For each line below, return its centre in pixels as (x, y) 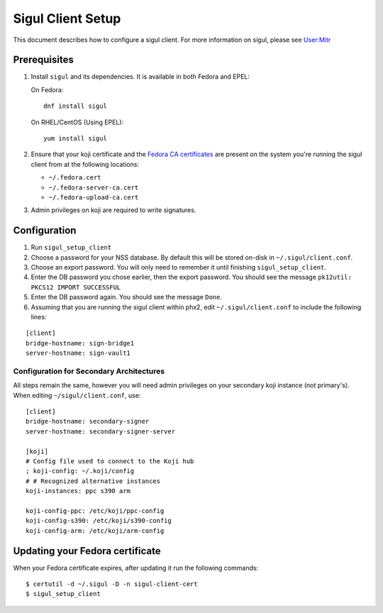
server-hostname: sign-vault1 (78, 353)
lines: (39, 317)
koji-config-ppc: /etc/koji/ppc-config (95, 511)
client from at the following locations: (85, 164)
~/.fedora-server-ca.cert (94, 187)
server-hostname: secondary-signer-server (101, 431)
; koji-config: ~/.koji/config (80, 471)
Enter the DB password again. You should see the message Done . (127, 297)
